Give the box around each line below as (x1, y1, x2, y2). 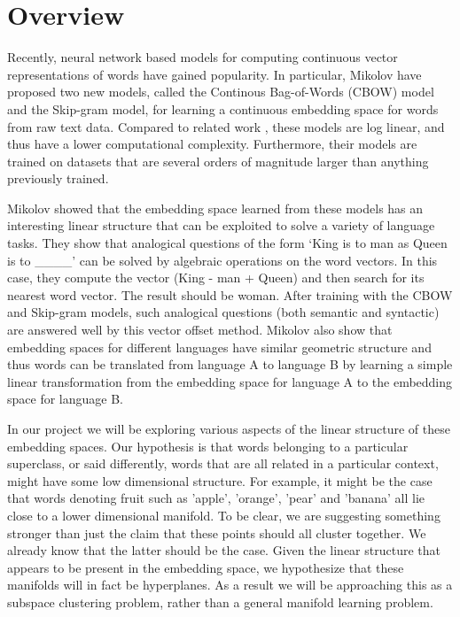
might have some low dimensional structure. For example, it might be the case (7, 471, 433, 490)
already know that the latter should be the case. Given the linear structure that (7, 541, 441, 559)
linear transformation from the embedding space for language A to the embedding (7, 372, 453, 390)
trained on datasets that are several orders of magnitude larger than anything (7, 151, 429, 170)
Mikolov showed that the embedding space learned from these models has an (7, 198, 424, 217)
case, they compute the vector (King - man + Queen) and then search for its (7, 268, 425, 287)
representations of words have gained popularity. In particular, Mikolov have (7, 65, 422, 83)
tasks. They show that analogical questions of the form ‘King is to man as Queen (7, 234, 448, 252)
